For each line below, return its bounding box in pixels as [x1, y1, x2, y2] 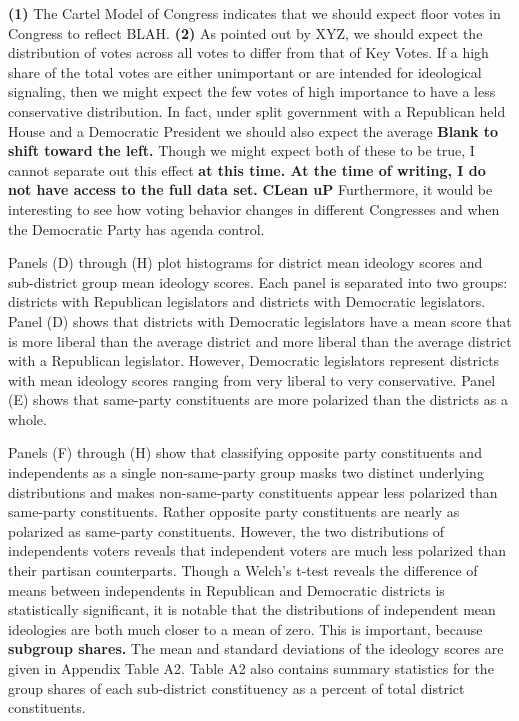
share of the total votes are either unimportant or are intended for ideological [8, 61, 482, 82]
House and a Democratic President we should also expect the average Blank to [8, 120, 499, 141]
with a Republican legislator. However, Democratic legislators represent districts [8, 350, 500, 371]
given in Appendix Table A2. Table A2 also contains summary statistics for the [8, 658, 494, 678]
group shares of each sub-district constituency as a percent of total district [8, 677, 465, 698]
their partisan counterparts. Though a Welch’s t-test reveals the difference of [8, 560, 478, 581]
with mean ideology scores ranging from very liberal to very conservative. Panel [8, 369, 496, 390]
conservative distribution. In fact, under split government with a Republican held [8, 100, 506, 121]
